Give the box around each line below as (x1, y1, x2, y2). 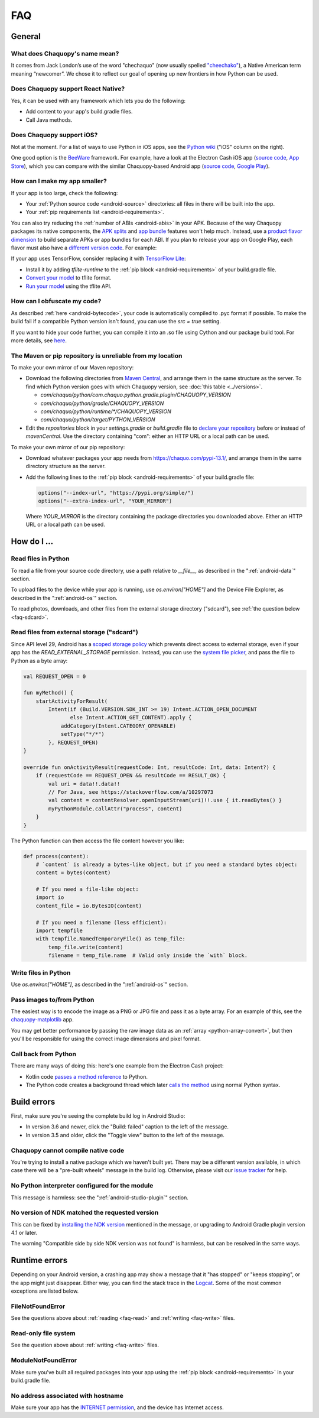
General (11, 31, 41, 41)
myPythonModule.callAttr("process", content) (48, 805, 183, 812)
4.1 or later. (11, 1229, 38, 1237)
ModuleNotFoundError (11, 1357, 77, 1365)
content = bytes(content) (35, 869, 111, 876)
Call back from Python (11, 1050, 77, 1058)
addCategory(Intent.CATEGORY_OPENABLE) (60, 722, 177, 729)
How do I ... (11, 537, 54, 547)
